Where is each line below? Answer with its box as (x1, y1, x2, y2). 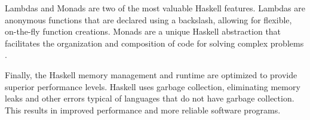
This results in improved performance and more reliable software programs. (5, 103, 281, 116)
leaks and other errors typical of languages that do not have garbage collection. (5, 92, 294, 104)
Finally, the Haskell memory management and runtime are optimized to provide (5, 68, 297, 81)
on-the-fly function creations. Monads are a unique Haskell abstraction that (5, 25, 281, 38)
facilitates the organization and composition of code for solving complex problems (5, 36, 304, 49)
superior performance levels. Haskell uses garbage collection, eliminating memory (5, 80, 300, 93)
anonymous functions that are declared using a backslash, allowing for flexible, (5, 13, 292, 26)
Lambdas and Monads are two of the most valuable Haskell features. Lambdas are (5, 2, 305, 14)
